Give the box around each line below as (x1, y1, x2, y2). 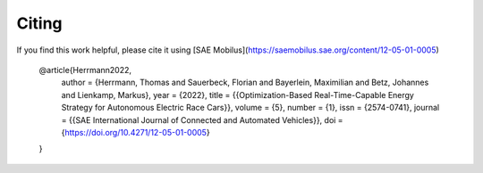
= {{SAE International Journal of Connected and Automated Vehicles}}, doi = (61, 114, 343, 125)
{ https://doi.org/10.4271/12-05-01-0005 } (61, 127, 210, 137)
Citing (16, 13, 63, 33)
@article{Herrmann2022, (38, 64, 132, 75)
